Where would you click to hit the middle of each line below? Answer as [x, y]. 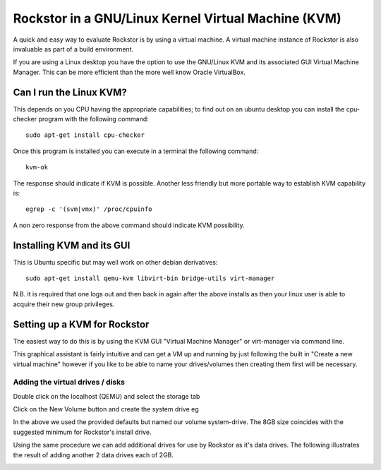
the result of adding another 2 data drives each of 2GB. [93, 454]
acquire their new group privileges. [64, 304]
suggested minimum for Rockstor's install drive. [82, 432]
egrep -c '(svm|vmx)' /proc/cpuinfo [89, 209]
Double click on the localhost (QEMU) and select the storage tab [107, 396]
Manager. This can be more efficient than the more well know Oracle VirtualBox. [129, 72]
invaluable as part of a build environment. [73, 49]
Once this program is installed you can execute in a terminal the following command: [136, 151]
